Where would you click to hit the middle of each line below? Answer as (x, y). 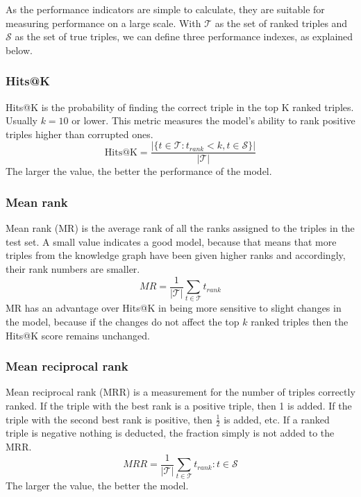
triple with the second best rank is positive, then (109, 419)
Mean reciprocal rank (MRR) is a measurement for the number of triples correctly (180, 392)
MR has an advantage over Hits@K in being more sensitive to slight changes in (174, 308)
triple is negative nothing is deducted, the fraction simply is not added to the (170, 433)
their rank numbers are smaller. (73, 269)
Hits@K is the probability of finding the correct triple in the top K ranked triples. (180, 107)
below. (19, 50)
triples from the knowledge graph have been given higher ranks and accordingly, (176, 255)
